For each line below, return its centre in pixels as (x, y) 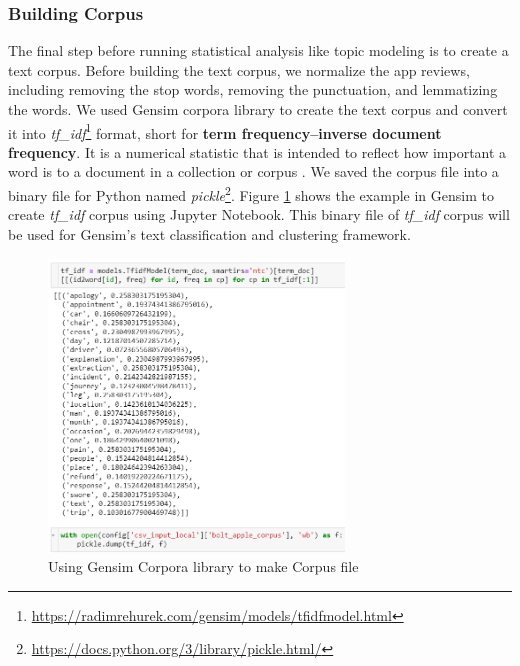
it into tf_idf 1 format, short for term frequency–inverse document (225, 131)
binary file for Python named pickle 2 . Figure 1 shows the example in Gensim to (251, 193)
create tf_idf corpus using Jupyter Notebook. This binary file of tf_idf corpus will (259, 214)
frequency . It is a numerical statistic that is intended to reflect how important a (257, 151)
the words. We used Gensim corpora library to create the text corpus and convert (258, 109)
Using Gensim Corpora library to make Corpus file (203, 566)
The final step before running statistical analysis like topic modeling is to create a (258, 50)
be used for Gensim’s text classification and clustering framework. (209, 233)
